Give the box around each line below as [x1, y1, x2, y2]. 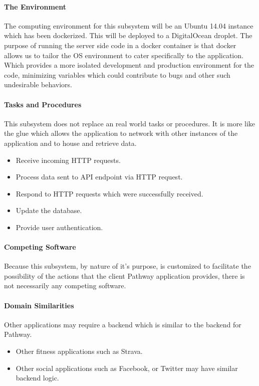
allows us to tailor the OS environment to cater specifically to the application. [4, 50, 243, 60]
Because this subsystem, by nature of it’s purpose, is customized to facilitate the [4, 261, 251, 271]
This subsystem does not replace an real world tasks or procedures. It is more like [4, 118, 255, 128]
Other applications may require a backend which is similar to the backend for [4, 319, 241, 329]
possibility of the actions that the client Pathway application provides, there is [4, 270, 245, 281]
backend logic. [16, 372, 59, 383]
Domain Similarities [4, 300, 74, 310]
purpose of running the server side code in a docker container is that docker [4, 40, 236, 50]
